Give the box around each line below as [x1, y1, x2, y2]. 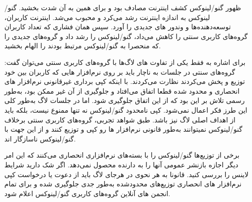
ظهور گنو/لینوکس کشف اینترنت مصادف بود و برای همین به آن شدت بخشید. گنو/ [4, 2, 241, 12]
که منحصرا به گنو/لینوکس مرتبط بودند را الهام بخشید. [4, 40, 161, 51]
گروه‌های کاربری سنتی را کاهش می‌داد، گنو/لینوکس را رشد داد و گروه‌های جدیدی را [4, 31, 248, 41]
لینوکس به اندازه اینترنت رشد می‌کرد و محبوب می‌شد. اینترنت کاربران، [4, 12, 210, 22]
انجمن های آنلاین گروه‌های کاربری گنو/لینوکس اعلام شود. [4, 188, 170, 198]
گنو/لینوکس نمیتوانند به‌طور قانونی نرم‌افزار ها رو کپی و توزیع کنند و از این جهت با [4, 124, 243, 134]
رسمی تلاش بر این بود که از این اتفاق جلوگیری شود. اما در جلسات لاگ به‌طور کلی [4, 95, 245, 105]
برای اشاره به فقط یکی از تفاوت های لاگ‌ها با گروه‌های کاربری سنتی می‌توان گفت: [4, 57, 246, 67]
